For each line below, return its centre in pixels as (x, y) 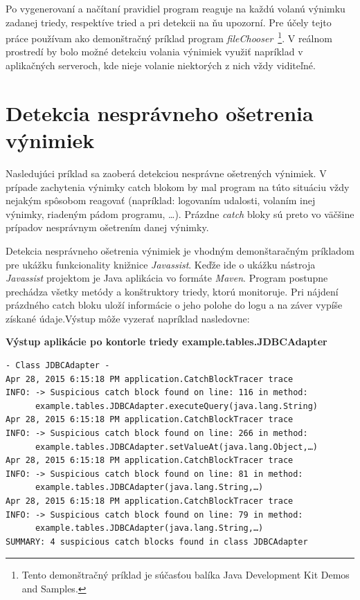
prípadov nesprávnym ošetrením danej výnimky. (107, 227)
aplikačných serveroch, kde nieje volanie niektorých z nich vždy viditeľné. (161, 65)
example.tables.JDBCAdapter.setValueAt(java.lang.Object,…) (177, 447)
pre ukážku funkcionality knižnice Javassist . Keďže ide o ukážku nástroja (161, 264)
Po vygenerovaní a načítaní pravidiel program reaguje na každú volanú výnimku (175, 8)
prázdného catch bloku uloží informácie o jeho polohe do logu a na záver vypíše (174, 305)
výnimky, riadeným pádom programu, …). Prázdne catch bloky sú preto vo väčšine (180, 213)
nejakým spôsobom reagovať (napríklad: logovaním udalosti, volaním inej (161, 200)
